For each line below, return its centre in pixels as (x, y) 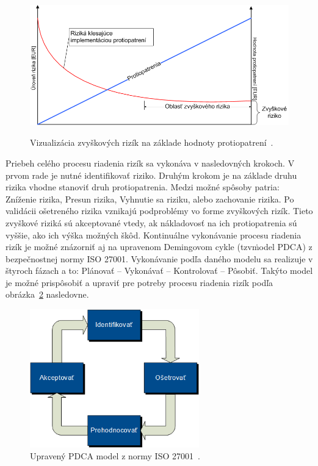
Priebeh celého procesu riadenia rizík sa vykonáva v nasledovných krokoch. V (150, 163)
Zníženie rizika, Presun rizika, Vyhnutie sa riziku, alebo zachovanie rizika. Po (150, 199)
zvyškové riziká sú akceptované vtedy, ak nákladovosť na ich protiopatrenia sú (151, 222)
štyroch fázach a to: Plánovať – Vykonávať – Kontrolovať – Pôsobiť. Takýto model (159, 271)
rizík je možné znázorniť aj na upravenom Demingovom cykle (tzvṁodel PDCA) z (159, 247)
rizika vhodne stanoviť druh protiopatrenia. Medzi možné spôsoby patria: (143, 187)
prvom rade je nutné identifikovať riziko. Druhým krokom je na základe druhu (151, 175)
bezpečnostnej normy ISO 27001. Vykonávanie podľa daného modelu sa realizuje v (159, 258)
